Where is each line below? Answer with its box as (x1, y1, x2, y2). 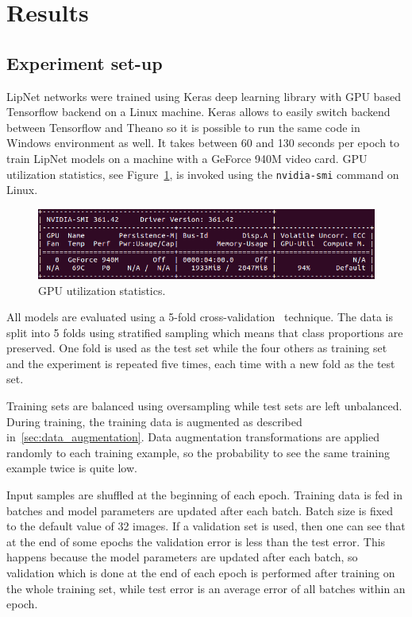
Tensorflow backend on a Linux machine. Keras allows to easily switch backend (6, 103, 391, 120)
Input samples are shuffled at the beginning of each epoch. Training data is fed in (6, 487, 402, 503)
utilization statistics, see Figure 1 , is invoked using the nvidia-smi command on (6, 165, 399, 182)
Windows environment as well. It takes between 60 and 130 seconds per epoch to (6, 134, 400, 151)
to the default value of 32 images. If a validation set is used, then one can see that (6, 518, 406, 534)
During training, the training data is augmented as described (6, 413, 302, 429)
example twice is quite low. (6, 460, 137, 476)
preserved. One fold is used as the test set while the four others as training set (6, 340, 387, 356)
